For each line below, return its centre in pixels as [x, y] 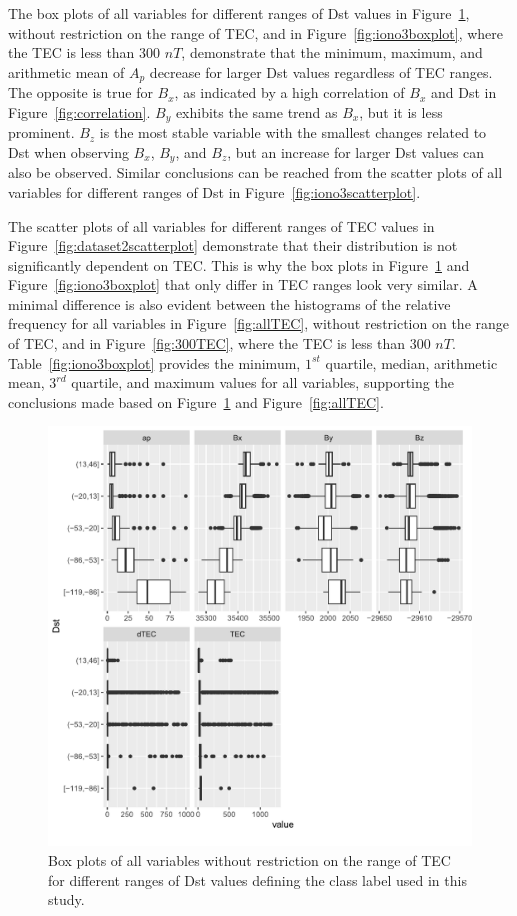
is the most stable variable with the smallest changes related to [293, 132]
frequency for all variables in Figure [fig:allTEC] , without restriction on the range [258, 323]
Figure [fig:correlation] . [79, 111]
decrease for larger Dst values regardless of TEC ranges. [321, 71]
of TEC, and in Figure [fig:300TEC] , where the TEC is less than [206, 343]
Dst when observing [68, 151]
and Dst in [463, 92]
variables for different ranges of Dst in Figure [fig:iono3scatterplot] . [214, 191]
